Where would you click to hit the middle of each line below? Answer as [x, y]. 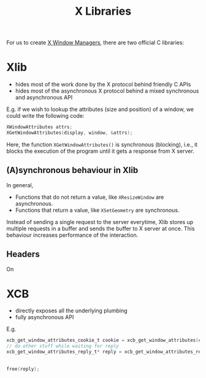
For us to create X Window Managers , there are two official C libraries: [95, 43]
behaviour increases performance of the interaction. [72, 235]
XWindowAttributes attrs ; [39, 127]
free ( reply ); [23, 369]
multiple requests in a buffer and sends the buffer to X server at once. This [101, 228]
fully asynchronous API [44, 317]
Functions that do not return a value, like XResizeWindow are [90, 197]
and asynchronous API [44, 98]
